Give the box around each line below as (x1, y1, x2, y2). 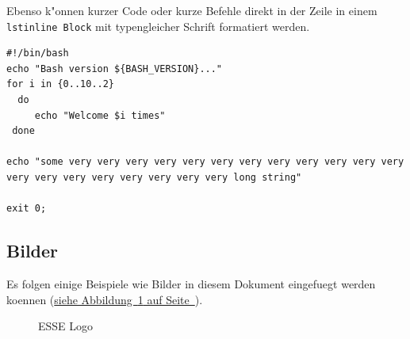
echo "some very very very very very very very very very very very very (6, 156, 404, 168)
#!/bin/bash (6, 48, 69, 59)
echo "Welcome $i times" (34, 109, 166, 121)
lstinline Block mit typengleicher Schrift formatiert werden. (6, 17, 310, 34)
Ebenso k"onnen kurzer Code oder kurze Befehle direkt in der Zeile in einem (6, 2, 377, 18)
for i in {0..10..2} (6, 78, 115, 90)
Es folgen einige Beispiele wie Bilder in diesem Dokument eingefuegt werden (6, 275, 376, 291)
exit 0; (6, 203, 47, 215)
